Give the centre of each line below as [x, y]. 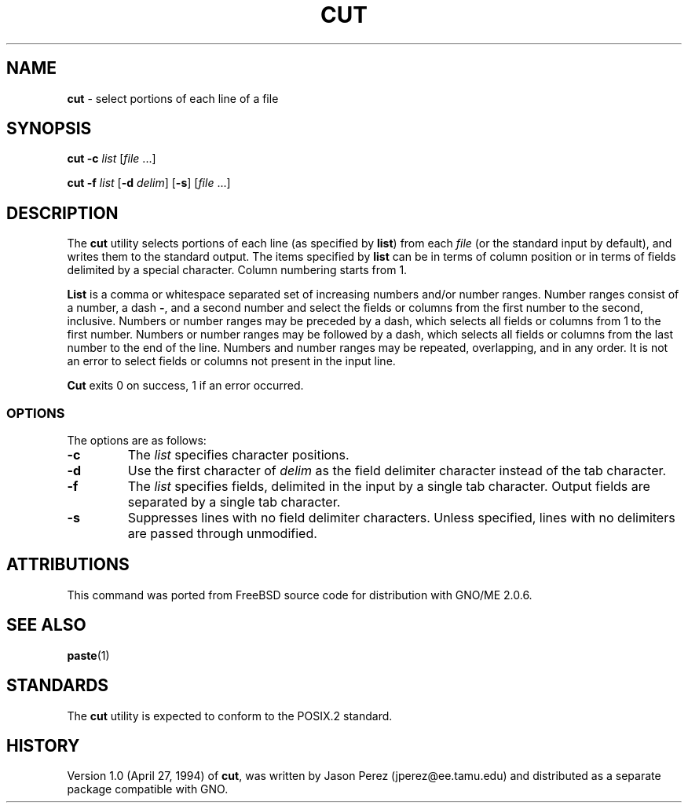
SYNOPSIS [49, 129]
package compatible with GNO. [148, 789]
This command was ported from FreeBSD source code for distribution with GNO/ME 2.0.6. [300, 595]
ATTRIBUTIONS [68, 565]
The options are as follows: [137, 441]
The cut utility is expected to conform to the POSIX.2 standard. [230, 716]
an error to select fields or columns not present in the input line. [231, 361]
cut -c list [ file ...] [112, 159]
